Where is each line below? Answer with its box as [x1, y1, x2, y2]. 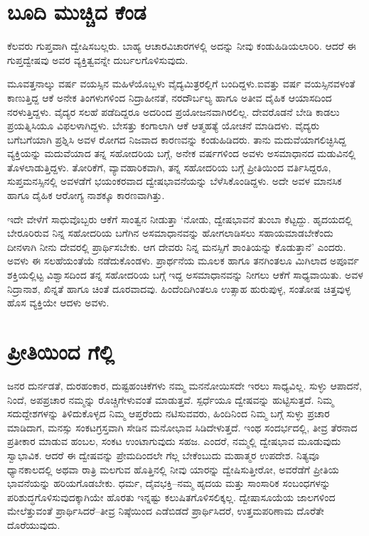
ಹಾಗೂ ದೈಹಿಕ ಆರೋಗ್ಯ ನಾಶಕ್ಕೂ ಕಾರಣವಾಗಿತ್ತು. [7, 188, 165, 203]
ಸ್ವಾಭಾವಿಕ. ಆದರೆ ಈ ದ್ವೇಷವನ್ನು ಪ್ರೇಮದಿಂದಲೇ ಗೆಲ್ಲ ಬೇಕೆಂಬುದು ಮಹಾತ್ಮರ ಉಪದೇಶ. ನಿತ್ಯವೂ [7, 447, 320, 462]
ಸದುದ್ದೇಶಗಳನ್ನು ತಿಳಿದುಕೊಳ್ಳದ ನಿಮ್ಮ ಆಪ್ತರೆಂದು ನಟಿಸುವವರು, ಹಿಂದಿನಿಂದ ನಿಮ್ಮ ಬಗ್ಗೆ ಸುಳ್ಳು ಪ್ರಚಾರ [7, 406, 330, 421]
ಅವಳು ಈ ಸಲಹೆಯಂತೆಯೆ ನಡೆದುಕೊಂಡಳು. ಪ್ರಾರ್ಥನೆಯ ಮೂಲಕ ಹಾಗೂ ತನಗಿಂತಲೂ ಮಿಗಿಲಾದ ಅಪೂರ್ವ [7, 253, 359, 268]
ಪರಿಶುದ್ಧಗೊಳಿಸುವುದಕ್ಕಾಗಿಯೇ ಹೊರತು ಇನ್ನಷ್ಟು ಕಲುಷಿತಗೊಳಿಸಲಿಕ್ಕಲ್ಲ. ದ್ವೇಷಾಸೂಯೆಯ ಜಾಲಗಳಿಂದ [7, 489, 336, 504]
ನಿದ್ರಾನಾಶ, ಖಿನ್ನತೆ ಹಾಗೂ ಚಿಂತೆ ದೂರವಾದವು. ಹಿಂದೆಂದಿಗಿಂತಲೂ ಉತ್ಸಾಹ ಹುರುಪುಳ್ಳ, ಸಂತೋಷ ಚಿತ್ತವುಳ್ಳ [7, 281, 351, 296]
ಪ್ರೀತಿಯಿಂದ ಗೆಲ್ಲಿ [7, 337, 114, 365]
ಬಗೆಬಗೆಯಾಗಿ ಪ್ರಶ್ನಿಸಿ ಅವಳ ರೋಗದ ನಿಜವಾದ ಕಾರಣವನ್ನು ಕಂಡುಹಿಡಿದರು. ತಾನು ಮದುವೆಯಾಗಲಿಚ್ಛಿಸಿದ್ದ [7, 132, 346, 146]
